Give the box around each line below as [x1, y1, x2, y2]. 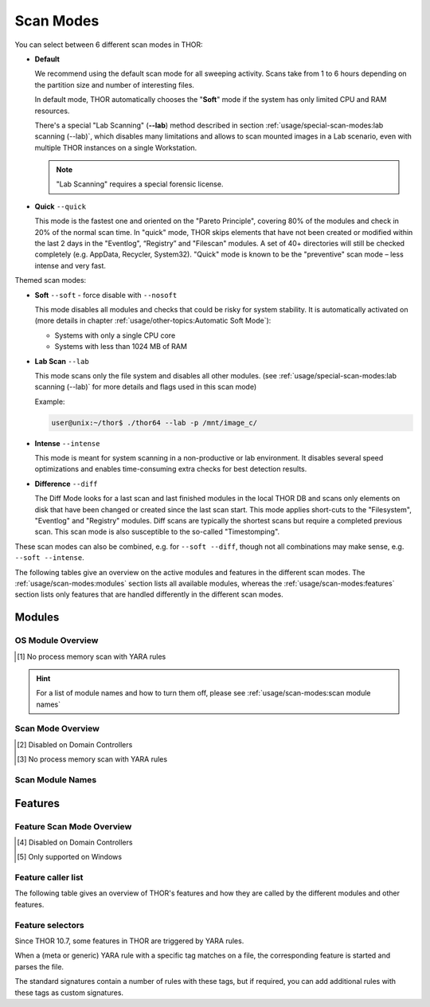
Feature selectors [14, 919, 84, 931]
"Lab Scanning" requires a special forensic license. [56, 179, 224, 189]
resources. [34, 106, 70, 116]
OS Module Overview [14, 635, 99, 646]
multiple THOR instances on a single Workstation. [34, 143, 197, 152]
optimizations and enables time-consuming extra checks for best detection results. [34, 464, 307, 474]
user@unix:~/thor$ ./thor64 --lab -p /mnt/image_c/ [51, 418, 258, 427]
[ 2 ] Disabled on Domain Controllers [17, 739, 133, 749]
